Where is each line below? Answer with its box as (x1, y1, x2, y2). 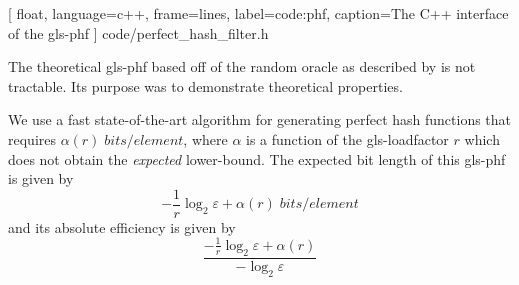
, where (183, 128, 228, 149)
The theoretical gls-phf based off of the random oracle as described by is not (8, 56, 476, 77)
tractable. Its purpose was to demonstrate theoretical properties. (8, 75, 403, 96)
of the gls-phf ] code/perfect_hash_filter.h (8, 22, 269, 43)
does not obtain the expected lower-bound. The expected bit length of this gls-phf (8, 148, 506, 169)
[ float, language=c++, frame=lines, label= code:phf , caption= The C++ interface (8, 3, 509, 23)
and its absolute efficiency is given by (8, 216, 236, 237)
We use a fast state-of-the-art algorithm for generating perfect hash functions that (8, 109, 512, 130)
